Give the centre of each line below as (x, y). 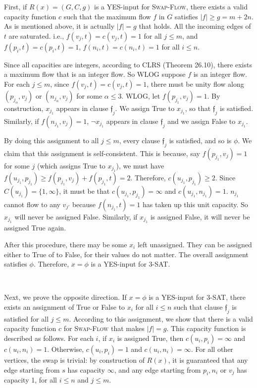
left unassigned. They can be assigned (195, 244)
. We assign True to (145, 108)
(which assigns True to (71, 165)
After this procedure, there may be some (66, 244)
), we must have (140, 165)
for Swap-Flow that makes (104, 328)
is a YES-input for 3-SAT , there (197, 297)
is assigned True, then (150, 338)
